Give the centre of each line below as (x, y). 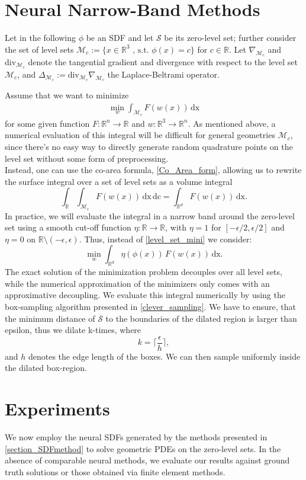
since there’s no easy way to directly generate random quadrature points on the (149, 146)
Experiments (57, 409)
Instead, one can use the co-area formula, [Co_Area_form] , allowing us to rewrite (153, 170)
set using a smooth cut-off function (68, 227)
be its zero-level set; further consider (230, 38)
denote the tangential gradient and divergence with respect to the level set (163, 61)
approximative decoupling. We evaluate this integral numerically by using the (145, 295)
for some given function (47, 123)
